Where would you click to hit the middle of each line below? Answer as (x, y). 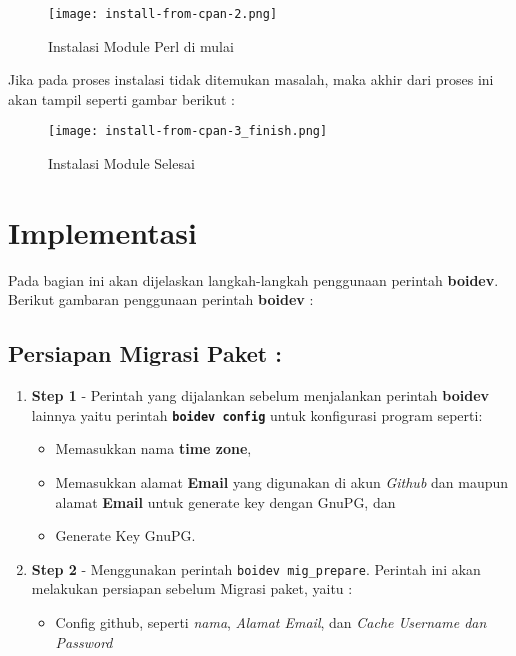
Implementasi (103, 231)
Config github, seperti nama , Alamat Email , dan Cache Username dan (271, 622)
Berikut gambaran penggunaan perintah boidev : (161, 299)
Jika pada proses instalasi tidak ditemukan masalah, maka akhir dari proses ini (251, 79)
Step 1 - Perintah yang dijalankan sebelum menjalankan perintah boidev (260, 395)
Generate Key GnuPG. (125, 535)
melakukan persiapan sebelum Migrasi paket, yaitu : (192, 588)
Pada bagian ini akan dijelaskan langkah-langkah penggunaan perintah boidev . (253, 279)
